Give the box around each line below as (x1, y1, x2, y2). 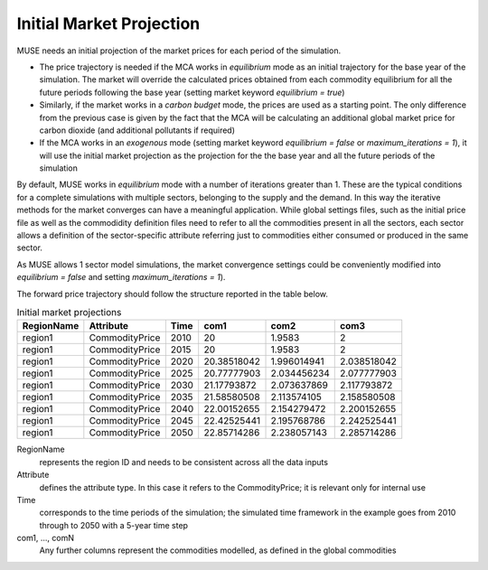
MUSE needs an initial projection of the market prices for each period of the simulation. (16, 45, 342, 56)
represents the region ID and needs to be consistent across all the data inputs (39, 456, 329, 467)
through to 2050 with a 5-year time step (39, 519, 189, 530)
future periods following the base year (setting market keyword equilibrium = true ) (39, 87, 345, 98)
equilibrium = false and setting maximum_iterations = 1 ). (16, 272, 226, 283)
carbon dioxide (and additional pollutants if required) (39, 125, 235, 135)
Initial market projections (16, 306, 122, 319)
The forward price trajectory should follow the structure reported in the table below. (16, 288, 329, 299)
